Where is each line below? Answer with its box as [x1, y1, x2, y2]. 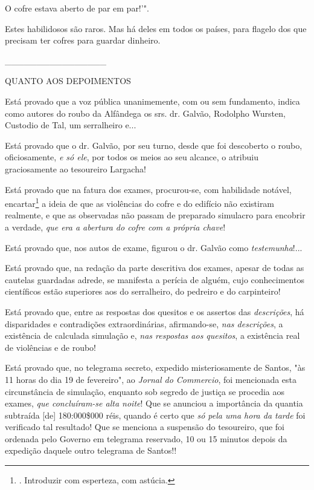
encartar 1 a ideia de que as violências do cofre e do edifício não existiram [5, 195, 275, 209]
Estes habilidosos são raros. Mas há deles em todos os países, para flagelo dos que [5, 22, 307, 34]
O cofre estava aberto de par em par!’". [5, 2, 149, 14]
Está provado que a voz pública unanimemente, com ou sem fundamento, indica [5, 94, 300, 107]
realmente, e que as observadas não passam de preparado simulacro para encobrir [5, 209, 306, 221]
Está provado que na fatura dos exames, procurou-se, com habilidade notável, [5, 183, 292, 195]
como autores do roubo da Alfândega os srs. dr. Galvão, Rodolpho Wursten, [5, 106, 286, 119]
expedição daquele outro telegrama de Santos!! [5, 444, 177, 457]
